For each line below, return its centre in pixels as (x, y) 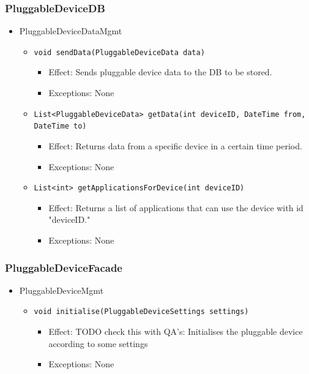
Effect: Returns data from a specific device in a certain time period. (175, 145)
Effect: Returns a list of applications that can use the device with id (176, 207)
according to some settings (98, 343)
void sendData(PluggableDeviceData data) (119, 52)
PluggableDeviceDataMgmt (71, 31)
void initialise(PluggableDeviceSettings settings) (141, 312)
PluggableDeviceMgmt (61, 290)
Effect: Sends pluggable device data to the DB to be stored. (160, 72)
